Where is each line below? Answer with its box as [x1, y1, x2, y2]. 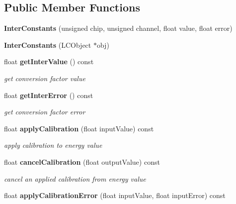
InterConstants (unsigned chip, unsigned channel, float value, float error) [4, 23, 233, 33]
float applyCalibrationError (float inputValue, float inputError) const [4, 190, 226, 201]
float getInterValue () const [4, 56, 94, 67]
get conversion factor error [4, 106, 85, 117]
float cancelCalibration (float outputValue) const [4, 156, 160, 167]
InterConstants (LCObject [4, 39, 91, 50]
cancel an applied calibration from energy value [4, 173, 146, 184]
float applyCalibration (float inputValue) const [4, 123, 154, 133]
